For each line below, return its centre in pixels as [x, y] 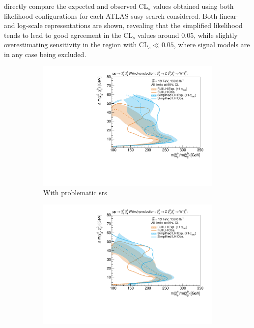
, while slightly [216, 35]
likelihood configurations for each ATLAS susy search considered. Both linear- [121, 15]
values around [158, 35]
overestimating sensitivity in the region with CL [76, 45]
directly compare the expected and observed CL [76, 6]
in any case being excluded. [45, 54]
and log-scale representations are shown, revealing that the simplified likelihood [123, 25]
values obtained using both [193, 6]
